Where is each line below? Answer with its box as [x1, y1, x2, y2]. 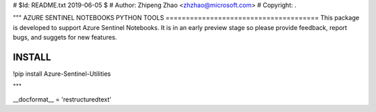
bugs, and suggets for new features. [13, 33, 118, 42]
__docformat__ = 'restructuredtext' [13, 95, 111, 104]
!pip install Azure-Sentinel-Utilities [13, 70, 111, 78]
